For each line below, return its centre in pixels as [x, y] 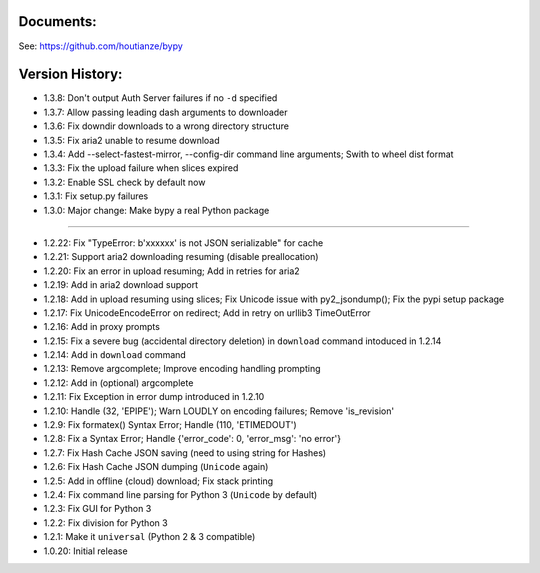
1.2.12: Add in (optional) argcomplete [118, 382]
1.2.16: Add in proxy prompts [101, 327]
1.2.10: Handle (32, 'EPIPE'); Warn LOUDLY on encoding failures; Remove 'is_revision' [219, 411]
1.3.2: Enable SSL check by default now [124, 182]
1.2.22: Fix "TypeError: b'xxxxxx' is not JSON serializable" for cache [183, 242]
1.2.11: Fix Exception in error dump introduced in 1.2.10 [154, 397]
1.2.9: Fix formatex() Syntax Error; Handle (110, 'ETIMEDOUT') [170, 425]
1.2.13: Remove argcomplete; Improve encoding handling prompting [182, 369]
